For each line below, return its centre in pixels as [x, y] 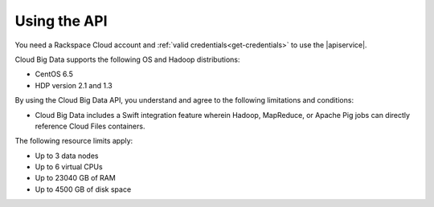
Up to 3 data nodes [67, 156]
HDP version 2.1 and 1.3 [74, 85]
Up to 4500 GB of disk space [83, 189]
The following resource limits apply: [74, 141]
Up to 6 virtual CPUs [69, 167]
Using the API [61, 21]
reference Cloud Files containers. [90, 126]
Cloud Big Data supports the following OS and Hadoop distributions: [127, 59]
